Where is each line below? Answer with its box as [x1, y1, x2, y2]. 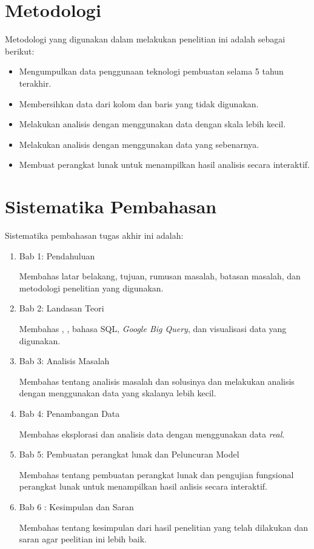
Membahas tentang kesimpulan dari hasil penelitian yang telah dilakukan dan [19, 521, 309, 533]
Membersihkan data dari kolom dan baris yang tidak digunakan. [19, 97, 259, 110]
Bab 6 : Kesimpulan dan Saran [19, 500, 134, 513]
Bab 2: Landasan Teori [19, 302, 104, 314]
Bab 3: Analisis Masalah [19, 354, 110, 367]
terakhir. [19, 76, 52, 89]
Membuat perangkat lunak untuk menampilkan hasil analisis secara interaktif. [19, 158, 310, 171]
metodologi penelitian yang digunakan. [19, 281, 164, 294]
